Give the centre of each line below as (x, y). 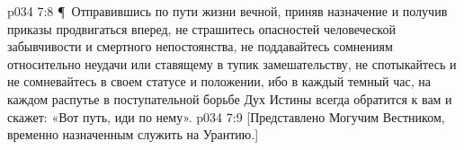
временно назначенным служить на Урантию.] (133, 134)
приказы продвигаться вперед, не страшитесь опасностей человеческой (201, 28)
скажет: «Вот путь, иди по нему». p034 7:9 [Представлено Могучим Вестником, (226, 116)
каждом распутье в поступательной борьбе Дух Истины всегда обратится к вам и (230, 98)
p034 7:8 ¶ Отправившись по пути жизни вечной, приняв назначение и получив (228, 11)
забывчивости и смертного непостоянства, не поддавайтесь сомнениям (200, 46)
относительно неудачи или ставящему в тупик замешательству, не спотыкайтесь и (232, 63)
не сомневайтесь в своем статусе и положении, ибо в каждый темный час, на (219, 81)
